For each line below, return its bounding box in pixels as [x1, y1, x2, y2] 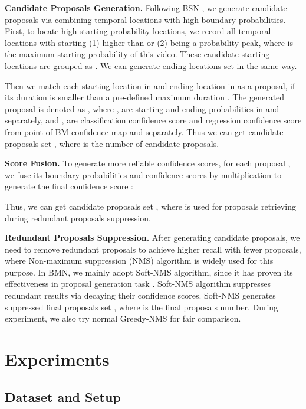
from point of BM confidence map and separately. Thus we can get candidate [5, 125, 284, 138]
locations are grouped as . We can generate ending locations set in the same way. [5, 59, 297, 71]
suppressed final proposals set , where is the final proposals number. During [5, 300, 278, 313]
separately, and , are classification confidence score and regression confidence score [5, 114, 302, 126]
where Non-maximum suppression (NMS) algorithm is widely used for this [5, 254, 274, 267]
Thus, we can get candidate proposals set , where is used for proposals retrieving [5, 199, 296, 212]
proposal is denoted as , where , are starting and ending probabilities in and [5, 102, 279, 114]
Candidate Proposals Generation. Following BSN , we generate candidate [5, 2, 287, 14]
